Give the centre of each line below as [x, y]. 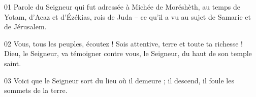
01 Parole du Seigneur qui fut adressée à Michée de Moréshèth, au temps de [122, 7]
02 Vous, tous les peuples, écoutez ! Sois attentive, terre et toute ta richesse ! [123, 43]
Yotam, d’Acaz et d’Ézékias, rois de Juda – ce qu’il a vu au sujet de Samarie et [127, 16]
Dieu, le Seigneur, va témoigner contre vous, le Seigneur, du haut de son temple [128, 53]
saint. [13, 63]
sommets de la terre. [36, 90]
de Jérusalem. [25, 27]
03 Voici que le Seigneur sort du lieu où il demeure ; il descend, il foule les [119, 80]
